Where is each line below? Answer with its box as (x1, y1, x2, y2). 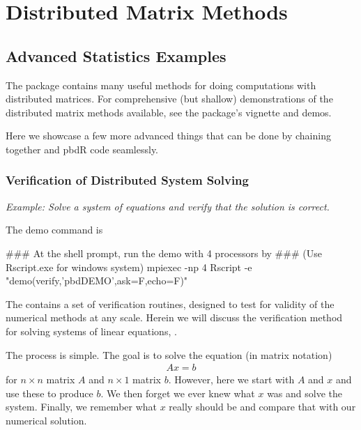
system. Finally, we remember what (6, 399, 158, 414)
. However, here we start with (168, 372, 295, 387)
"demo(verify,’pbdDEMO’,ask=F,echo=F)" (6, 273, 188, 288)
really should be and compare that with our (169, 399, 356, 414)
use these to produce (6, 385, 93, 400)
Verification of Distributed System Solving (6, 171, 249, 189)
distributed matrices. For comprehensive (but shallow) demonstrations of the (6, 91, 333, 106)
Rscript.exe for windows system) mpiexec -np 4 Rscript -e (6, 259, 252, 274)
